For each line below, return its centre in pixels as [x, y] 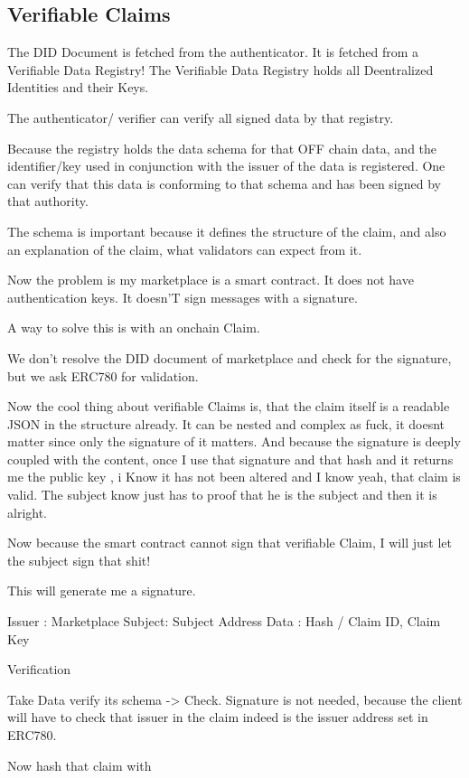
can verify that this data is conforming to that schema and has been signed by [224, 183]
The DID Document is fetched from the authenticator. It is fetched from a [213, 52]
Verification [39, 669]
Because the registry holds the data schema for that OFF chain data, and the [222, 148]
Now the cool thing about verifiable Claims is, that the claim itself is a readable [229, 406]
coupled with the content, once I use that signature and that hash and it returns [230, 459]
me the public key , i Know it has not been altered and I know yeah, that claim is [234, 477]
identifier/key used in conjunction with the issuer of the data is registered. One [226, 166]
